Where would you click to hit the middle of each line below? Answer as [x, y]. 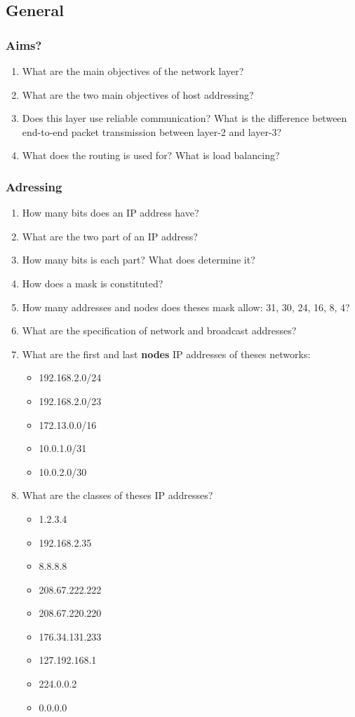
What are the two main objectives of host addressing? [138, 94]
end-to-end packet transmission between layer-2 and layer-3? [152, 131]
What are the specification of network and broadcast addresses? [159, 330]
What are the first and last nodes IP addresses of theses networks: [166, 354]
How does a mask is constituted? [93, 283]
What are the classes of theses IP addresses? [118, 495]
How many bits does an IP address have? [110, 213]
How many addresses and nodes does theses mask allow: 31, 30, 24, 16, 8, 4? [186, 307]
